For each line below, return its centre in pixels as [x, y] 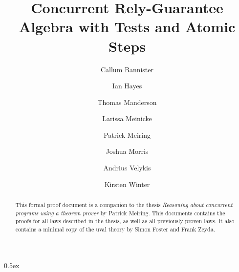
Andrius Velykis [127, 168]
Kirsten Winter [127, 184]
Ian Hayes [127, 86]
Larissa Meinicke [127, 118]
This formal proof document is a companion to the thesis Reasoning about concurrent [124, 205]
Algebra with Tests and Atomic [127, 27]
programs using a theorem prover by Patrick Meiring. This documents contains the [120, 213]
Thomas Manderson [127, 102]
